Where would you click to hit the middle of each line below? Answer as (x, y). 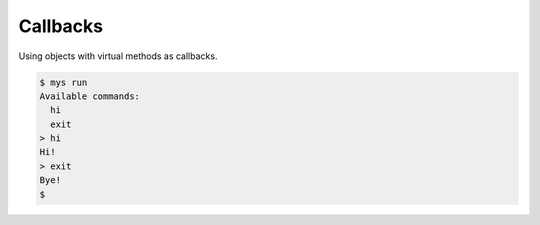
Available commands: (89, 96)
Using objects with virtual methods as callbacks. (118, 56)
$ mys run (63, 82)
